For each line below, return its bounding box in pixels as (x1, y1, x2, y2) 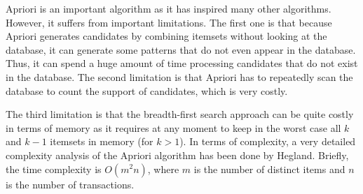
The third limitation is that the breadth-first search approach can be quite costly (6, 107, 354, 121)
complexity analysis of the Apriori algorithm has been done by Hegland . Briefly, (6, 147, 349, 162)
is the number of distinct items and (193, 161, 345, 176)
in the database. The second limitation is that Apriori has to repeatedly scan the (6, 69, 353, 84)
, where (147, 161, 179, 176)
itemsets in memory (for (50, 134, 153, 149)
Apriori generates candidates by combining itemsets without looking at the (6, 29, 327, 43)
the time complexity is (6, 161, 102, 176)
